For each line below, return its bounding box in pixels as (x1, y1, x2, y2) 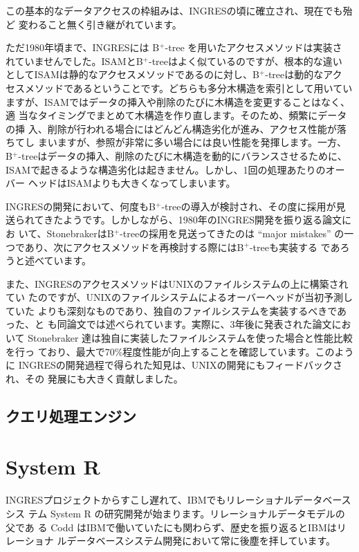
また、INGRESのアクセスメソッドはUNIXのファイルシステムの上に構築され (6, 276, 349, 291)
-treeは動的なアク (265, 67, 342, 82)
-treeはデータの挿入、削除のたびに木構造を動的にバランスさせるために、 (18, 148, 347, 163)
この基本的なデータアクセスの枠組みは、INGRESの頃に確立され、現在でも (6, 3, 343, 17)
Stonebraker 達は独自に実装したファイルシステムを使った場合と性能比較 (28, 331, 353, 345)
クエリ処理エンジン (6, 405, 136, 426)
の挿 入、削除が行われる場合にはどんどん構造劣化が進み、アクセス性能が (6, 121, 337, 136)
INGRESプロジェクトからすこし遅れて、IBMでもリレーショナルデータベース (6, 493, 351, 507)
